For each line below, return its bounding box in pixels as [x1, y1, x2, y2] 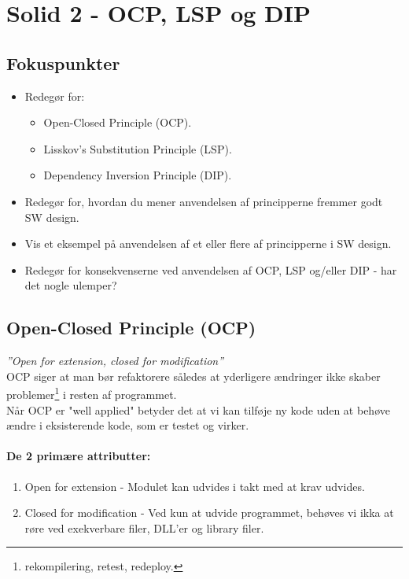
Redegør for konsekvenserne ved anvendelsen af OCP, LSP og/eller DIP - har [24, 261, 397, 278]
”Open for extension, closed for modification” [6, 352, 224, 369]
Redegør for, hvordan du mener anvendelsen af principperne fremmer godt [24, 193, 383, 209]
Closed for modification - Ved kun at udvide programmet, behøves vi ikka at [24, 504, 394, 521]
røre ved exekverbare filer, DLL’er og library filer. [24, 519, 264, 536]
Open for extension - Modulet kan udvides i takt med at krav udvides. [24, 478, 365, 494]
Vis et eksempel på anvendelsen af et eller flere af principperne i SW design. [24, 235, 392, 252]
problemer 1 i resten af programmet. [6, 384, 177, 402]
